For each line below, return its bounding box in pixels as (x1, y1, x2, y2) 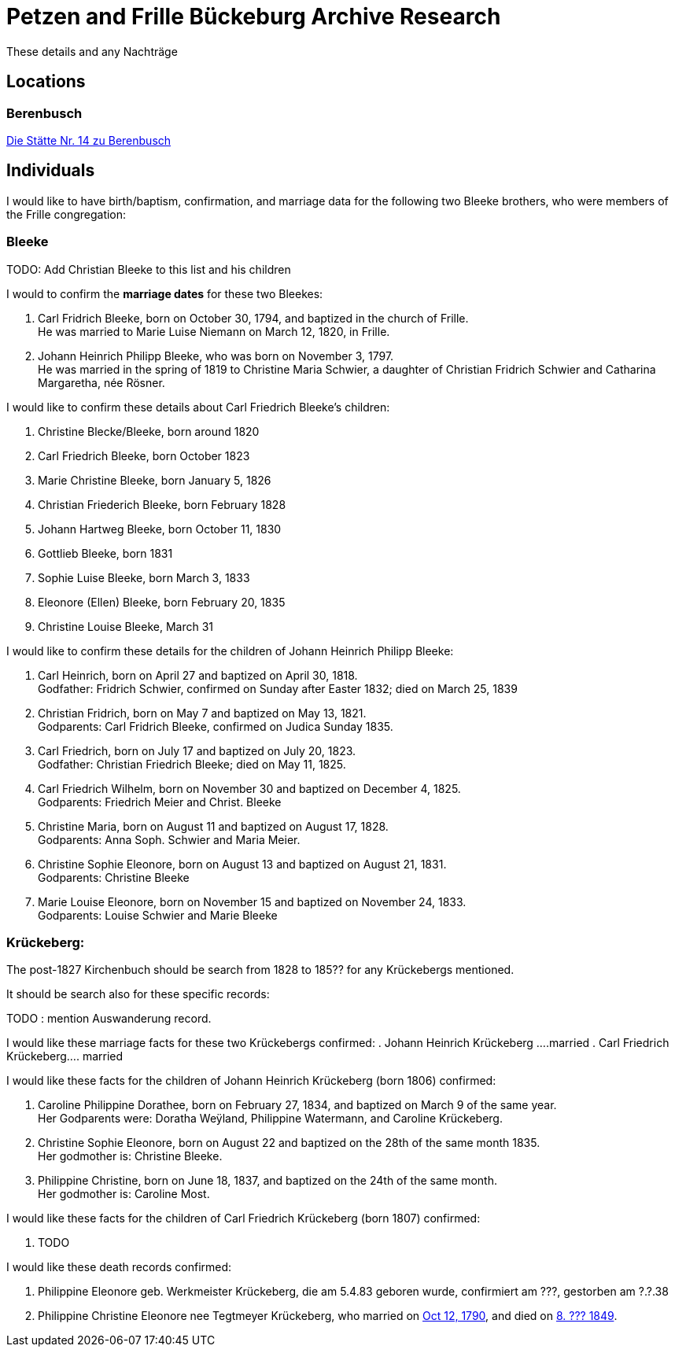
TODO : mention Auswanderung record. (6, 1012, 212, 1026)
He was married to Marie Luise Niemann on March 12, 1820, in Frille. (38, 324, 390, 338)
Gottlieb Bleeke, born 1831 (38, 546, 173, 560)
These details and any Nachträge (6, 44, 178, 58)
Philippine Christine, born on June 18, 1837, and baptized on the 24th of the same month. (38, 1174, 498, 1188)
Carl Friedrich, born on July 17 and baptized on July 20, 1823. (38, 743, 356, 758)
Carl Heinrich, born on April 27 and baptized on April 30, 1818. (38, 668, 358, 682)
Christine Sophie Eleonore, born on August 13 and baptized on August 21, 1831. (38, 857, 447, 871)
